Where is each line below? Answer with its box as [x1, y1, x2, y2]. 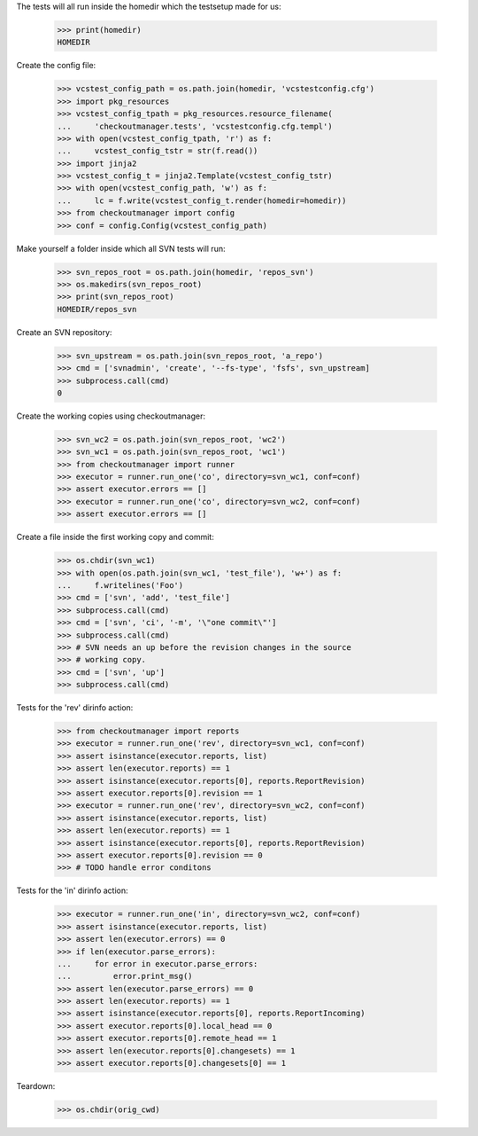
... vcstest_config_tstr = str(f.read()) [57, 146, 258, 156]
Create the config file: [16, 60, 96, 71]
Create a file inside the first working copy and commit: [16, 532, 214, 543]
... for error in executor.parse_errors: [57, 959, 258, 968]
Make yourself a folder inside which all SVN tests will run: [16, 243, 226, 254]
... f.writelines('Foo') [57, 580, 184, 590]
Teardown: [16, 1081, 56, 1092]
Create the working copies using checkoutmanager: [16, 411, 205, 421]
